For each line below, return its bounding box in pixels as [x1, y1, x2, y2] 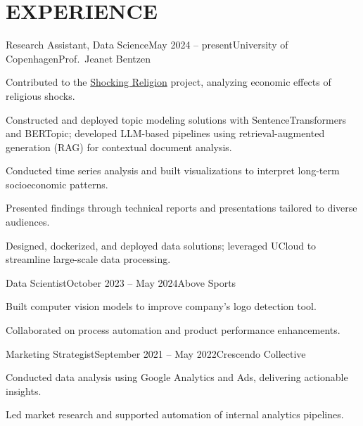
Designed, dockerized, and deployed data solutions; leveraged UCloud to [6, 238, 317, 252]
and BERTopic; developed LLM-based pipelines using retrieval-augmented [6, 126, 325, 141]
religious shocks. [6, 88, 75, 103]
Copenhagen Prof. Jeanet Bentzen [6, 51, 151, 65]
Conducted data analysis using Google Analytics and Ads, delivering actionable [6, 370, 348, 385]
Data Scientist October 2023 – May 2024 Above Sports [6, 275, 236, 290]
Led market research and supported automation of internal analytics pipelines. [6, 407, 344, 422]
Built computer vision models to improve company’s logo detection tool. [6, 299, 317, 314]
